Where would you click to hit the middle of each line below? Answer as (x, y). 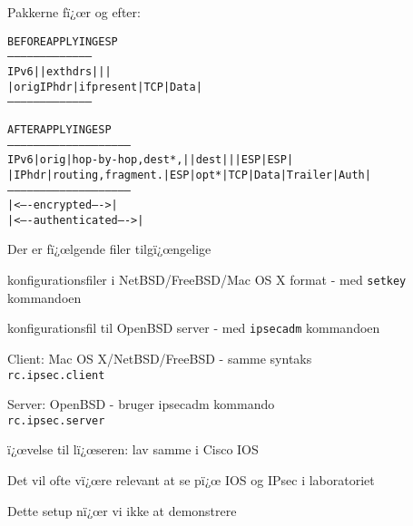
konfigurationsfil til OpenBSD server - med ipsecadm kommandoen (194, 328)
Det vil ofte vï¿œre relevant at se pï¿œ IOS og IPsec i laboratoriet (191, 480)
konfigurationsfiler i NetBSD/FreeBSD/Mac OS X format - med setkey (207, 280)
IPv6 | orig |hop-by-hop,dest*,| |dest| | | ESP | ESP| (151, 160)
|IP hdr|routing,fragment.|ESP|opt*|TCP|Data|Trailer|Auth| (189, 175)
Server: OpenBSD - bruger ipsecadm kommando (141, 404)
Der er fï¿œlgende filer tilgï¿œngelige (109, 249)
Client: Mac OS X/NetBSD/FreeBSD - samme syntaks (160, 358)
